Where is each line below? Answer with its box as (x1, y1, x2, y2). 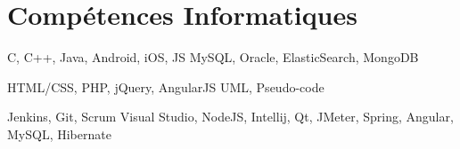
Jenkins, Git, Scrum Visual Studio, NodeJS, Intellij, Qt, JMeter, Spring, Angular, (7, 107, 454, 126)
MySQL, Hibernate (7, 124, 111, 143)
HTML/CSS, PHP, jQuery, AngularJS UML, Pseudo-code (7, 77, 324, 96)
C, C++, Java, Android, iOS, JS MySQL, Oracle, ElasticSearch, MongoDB (7, 48, 419, 67)
